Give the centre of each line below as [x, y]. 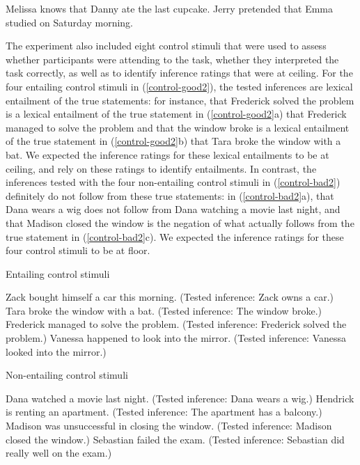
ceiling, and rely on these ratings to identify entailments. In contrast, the [161, 168]
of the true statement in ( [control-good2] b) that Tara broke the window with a [173, 141]
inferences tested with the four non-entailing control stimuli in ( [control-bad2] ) [173, 182]
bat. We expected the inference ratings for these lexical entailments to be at [167, 154]
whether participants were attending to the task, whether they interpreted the [172, 59]
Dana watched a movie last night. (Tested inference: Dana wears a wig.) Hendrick [180, 398]
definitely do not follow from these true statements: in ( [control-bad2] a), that [170, 195]
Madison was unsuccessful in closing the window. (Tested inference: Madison [169, 426]
